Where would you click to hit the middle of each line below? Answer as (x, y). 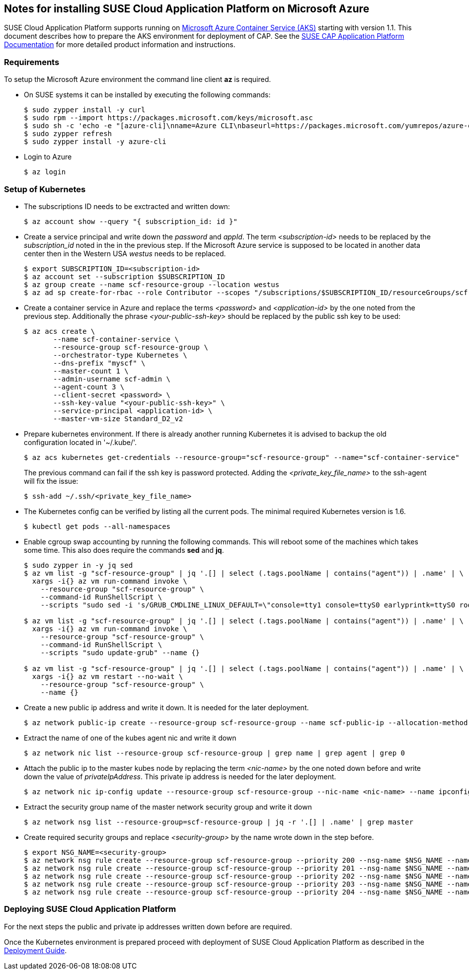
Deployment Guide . (36, 950)
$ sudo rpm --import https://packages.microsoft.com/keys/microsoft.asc (168, 118)
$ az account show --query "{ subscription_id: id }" (131, 221)
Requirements (32, 62)
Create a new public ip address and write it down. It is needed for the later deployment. (166, 707)
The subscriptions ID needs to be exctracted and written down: (127, 206)
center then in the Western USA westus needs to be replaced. (125, 253)
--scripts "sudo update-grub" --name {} (120, 652)
